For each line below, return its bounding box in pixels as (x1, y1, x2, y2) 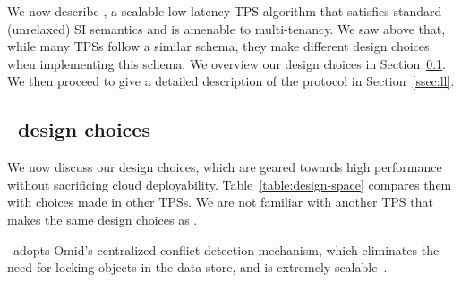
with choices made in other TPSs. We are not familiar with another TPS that (7, 192, 433, 211)
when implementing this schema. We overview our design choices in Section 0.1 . (7, 54, 446, 73)
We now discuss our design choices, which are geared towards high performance (7, 158, 442, 176)
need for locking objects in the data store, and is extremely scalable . (7, 258, 388, 277)
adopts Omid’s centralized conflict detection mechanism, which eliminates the (13, 240, 440, 259)
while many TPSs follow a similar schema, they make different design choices (7, 37, 430, 56)
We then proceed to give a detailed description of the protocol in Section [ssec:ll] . (7, 72, 455, 90)
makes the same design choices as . (7, 209, 198, 228)
